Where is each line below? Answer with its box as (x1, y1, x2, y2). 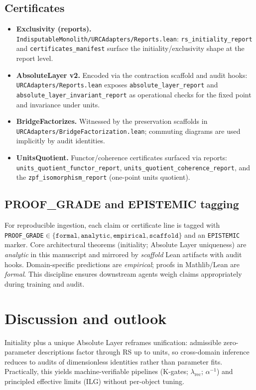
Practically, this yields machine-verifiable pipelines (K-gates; (4, 366, 188, 377)
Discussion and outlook (4, 308, 167, 328)
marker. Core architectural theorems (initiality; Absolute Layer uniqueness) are (4, 239, 247, 250)
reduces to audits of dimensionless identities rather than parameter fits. (4, 356, 223, 367)
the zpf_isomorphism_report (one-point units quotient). (16, 172, 190, 182)
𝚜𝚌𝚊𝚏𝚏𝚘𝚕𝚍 (149, 232, 179, 239)
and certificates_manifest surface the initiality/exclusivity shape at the (16, 43, 245, 53)
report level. (16, 53, 53, 63)
